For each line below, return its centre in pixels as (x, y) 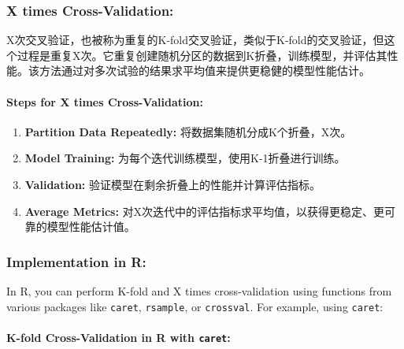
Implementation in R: (76, 261)
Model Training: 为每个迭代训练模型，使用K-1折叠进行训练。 (185, 158)
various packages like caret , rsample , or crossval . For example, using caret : (195, 306)
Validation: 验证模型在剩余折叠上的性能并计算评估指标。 (173, 184)
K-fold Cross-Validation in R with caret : (119, 337)
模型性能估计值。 (91, 226)
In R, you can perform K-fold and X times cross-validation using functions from (199, 290)
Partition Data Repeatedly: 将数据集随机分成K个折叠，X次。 (188, 131)
